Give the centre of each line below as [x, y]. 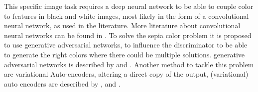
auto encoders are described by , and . [62, 83]
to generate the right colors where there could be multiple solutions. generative [125, 54]
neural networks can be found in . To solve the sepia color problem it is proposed [128, 35]
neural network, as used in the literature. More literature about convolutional [122, 25]
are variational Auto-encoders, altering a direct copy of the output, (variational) [126, 74]
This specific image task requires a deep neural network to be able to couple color [129, 6]
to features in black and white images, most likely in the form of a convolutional [127, 16]
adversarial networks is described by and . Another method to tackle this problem [129, 64]
